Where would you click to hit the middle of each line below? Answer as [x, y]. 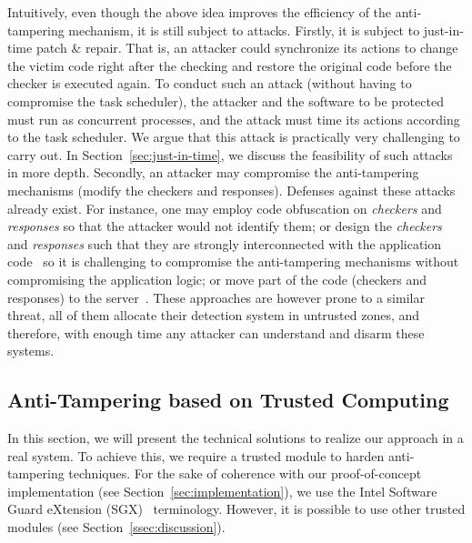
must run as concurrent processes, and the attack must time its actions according [234, 119]
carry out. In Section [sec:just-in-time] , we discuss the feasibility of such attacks [230, 154]
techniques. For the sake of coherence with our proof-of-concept [245, 473]
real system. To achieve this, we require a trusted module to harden [196, 455]
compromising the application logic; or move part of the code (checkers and [217, 279]
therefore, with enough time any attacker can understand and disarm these [216, 332]
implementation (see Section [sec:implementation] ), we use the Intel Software [222, 491]
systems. [31, 351]
